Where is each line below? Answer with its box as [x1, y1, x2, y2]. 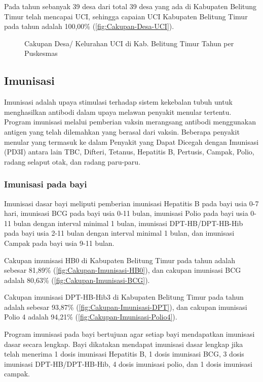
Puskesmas [24, 48, 58, 58]
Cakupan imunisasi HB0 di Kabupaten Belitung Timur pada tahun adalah [4, 254, 236, 265]
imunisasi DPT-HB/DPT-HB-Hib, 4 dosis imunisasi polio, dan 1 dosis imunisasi [4, 358, 252, 369]
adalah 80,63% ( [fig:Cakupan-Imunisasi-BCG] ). [4, 274, 150, 285]
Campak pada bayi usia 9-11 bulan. [4, 237, 115, 248]
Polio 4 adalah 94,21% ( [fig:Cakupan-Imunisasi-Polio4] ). [4, 311, 177, 322]
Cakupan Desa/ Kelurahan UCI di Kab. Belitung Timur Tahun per [24, 38, 234, 48]
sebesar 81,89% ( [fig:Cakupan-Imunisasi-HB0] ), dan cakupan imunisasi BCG [4, 265, 241, 275]
